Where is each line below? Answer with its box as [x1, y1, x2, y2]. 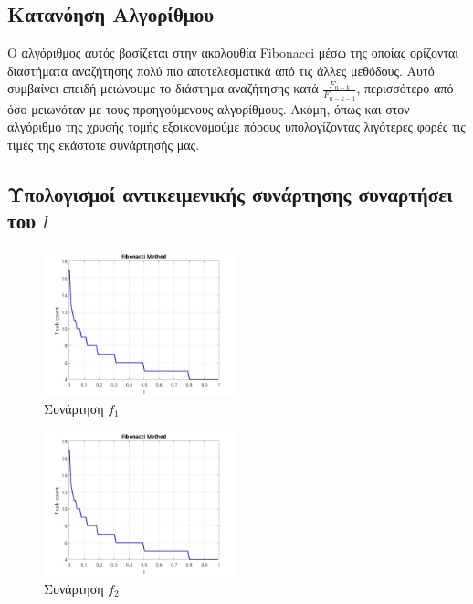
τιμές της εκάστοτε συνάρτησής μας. [7, 134, 200, 154]
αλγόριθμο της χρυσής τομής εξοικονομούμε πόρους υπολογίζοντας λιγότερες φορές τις [7, 117, 466, 136]
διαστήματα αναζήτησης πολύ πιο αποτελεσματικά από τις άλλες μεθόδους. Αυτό [7, 60, 435, 79]
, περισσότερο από [356, 79, 454, 98]
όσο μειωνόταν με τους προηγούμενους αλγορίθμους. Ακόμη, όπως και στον [7, 99, 410, 118]
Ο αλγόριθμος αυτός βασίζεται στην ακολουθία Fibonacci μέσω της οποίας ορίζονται [7, 43, 459, 62]
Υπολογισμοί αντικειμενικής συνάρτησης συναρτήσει [7, 179, 453, 207]
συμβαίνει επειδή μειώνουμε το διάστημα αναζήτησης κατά [7, 79, 319, 98]
